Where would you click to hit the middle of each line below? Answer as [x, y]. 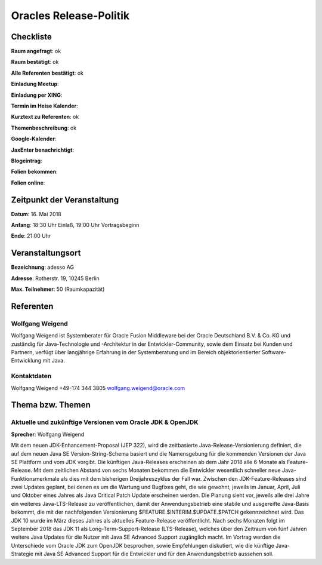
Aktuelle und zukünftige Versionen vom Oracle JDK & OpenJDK [105, 422]
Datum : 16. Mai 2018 [36, 214]
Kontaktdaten [31, 376]
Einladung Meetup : [35, 84]
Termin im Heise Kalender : [44, 106]
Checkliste [31, 37]
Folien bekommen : [34, 172]
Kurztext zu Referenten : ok [45, 117]
